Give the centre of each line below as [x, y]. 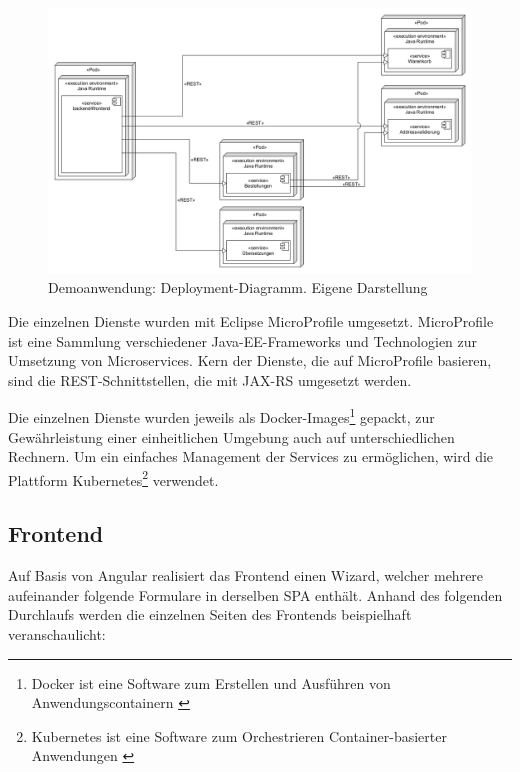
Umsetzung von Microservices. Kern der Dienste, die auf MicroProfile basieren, [250, 360]
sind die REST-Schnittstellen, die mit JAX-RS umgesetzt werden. [210, 379]
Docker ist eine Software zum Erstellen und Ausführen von [211, 682]
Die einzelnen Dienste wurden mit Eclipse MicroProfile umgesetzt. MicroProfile [251, 321]
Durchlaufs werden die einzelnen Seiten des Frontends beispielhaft [210, 614]
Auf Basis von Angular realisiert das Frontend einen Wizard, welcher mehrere [246, 575]
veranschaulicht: [57, 634]
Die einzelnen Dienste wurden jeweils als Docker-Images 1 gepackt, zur [221, 416]
